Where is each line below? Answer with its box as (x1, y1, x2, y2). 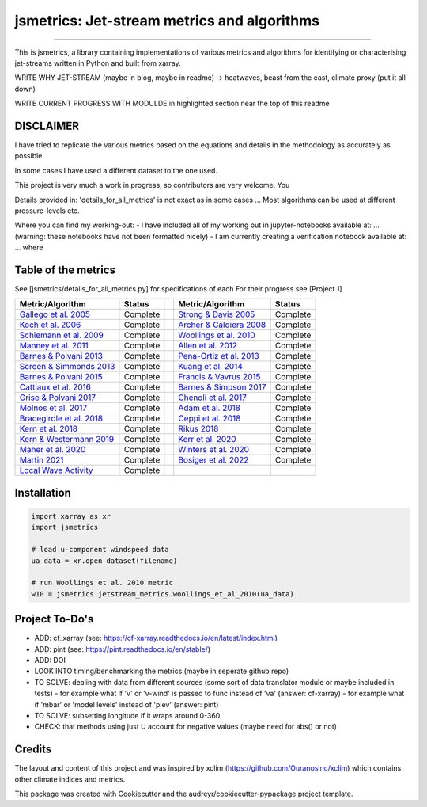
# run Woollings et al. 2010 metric (31, 578, 174, 588)
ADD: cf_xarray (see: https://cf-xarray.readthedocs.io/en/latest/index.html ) (34, 634, 278, 643)
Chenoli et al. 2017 (178, 392, 247, 403)
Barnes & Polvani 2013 (19, 351, 103, 362)
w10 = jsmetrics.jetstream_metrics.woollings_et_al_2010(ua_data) (31, 589, 294, 598)
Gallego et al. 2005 (19, 309, 91, 320)
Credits (14, 743, 52, 756)
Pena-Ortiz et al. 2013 (178, 351, 260, 362)
